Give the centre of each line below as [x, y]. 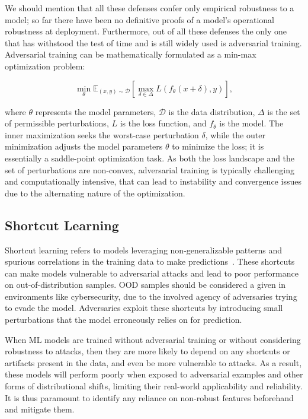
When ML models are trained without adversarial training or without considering [153, 339]
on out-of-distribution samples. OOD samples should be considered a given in [145, 285]
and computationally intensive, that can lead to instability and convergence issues [153, 181]
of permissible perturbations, [57, 123]
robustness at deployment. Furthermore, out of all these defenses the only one [146, 31]
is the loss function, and [163, 123]
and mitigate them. [40, 409]
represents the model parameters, [96, 111]
